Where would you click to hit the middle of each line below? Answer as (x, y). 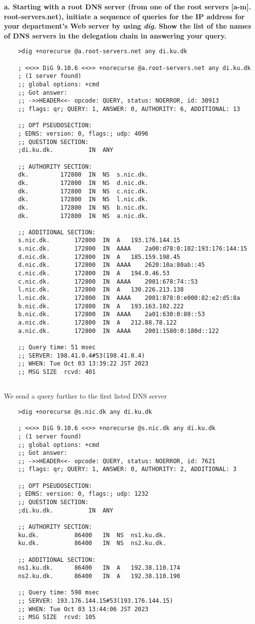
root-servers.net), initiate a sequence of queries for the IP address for (124, 16)
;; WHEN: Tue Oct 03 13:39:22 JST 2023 (83, 364)
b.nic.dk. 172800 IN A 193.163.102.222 (101, 306)
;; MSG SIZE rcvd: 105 (57, 617)
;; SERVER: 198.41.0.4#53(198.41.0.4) (81, 355)
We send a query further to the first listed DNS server (85, 396)
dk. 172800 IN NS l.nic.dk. (83, 200)
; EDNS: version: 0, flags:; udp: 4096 (83, 133)
